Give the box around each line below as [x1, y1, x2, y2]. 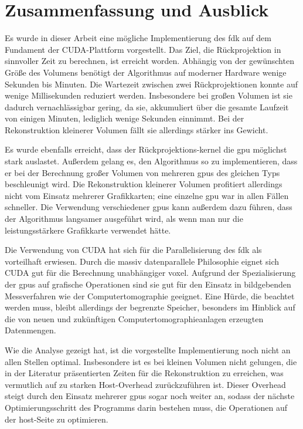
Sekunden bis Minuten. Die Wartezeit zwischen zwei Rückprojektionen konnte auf [5, 77, 298, 90]
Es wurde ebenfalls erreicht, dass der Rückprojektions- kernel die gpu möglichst [5, 143, 287, 156]
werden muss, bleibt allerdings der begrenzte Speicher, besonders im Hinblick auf [5, 301, 295, 313]
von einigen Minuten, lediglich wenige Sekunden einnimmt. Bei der [5, 112, 244, 124]
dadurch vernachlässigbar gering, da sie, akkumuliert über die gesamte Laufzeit [5, 100, 289, 113]
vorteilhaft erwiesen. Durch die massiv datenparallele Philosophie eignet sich [5, 255, 279, 267]
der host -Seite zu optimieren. [5, 413, 108, 425]
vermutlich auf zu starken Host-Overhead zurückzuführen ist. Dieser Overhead [5, 378, 286, 390]
